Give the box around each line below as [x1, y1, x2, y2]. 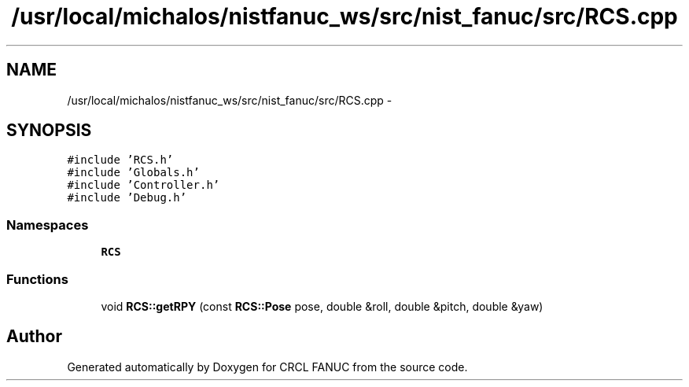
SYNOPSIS [6, 120, 92, 141]
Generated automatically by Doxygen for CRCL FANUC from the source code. [67, 359, 468, 374]
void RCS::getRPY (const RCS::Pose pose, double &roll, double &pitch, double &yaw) [101, 299, 543, 313]
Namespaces [6, 216, 89, 233]
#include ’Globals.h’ [67, 166, 200, 179]
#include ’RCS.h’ [67, 153, 174, 167]
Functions [6, 271, 68, 287]
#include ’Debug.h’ [67, 191, 187, 205]
